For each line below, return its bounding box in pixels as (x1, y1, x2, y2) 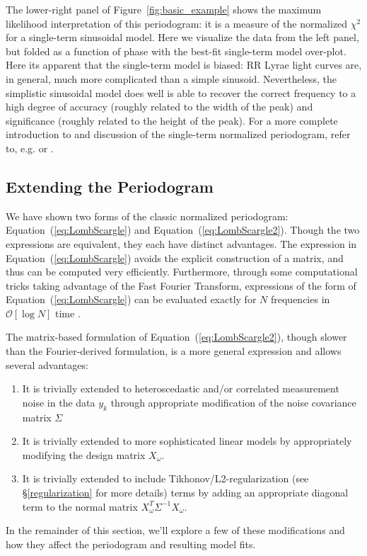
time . (55, 305, 81, 320)
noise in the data (22, 395, 95, 409)
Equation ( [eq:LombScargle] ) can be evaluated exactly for (6, 292, 257, 307)
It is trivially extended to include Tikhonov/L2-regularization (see (22, 471, 309, 486)
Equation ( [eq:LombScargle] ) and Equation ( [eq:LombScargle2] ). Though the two (6, 222, 360, 237)
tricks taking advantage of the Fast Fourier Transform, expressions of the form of (6, 278, 356, 293)
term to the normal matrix (22, 499, 138, 514)
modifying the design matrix (22, 447, 146, 462)
